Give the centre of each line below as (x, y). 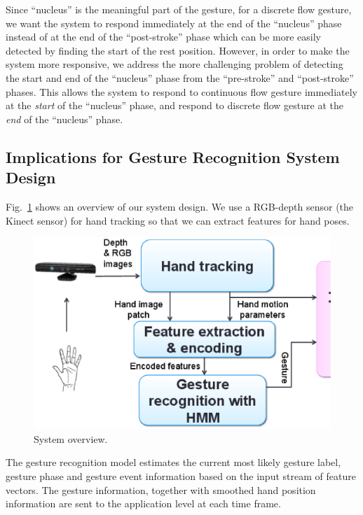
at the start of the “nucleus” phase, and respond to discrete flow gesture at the (175, 105)
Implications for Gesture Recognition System (173, 156)
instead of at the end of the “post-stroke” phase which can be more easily (163, 37)
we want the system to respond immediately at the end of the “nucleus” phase (174, 23)
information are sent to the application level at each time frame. (143, 503)
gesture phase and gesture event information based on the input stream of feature (181, 476)
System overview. (71, 438)
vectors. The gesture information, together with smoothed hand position (161, 489)
